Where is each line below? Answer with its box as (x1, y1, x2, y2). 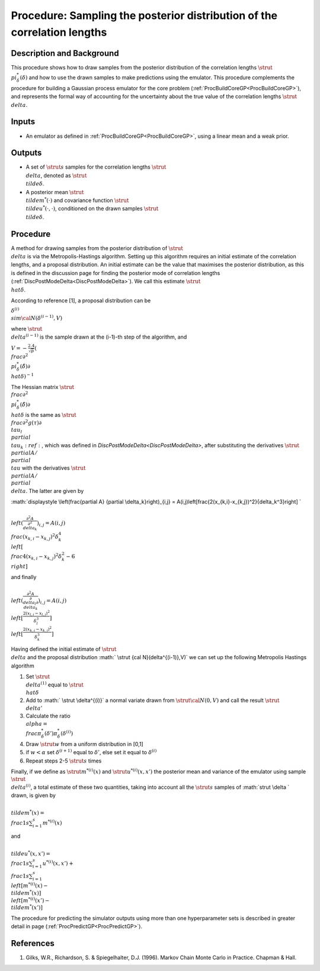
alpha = (25, 720, 47, 727)
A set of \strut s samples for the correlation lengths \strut (25, 163, 167, 170)
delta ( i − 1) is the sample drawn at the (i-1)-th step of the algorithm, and (11, 333, 187, 340)
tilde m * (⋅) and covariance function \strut (25, 196, 129, 204)
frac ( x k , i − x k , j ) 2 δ (11, 532, 59, 542)
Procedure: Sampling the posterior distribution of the (11, 9, 278, 22)
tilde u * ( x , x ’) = (11, 849, 50, 857)
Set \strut (25, 673, 50, 680)
